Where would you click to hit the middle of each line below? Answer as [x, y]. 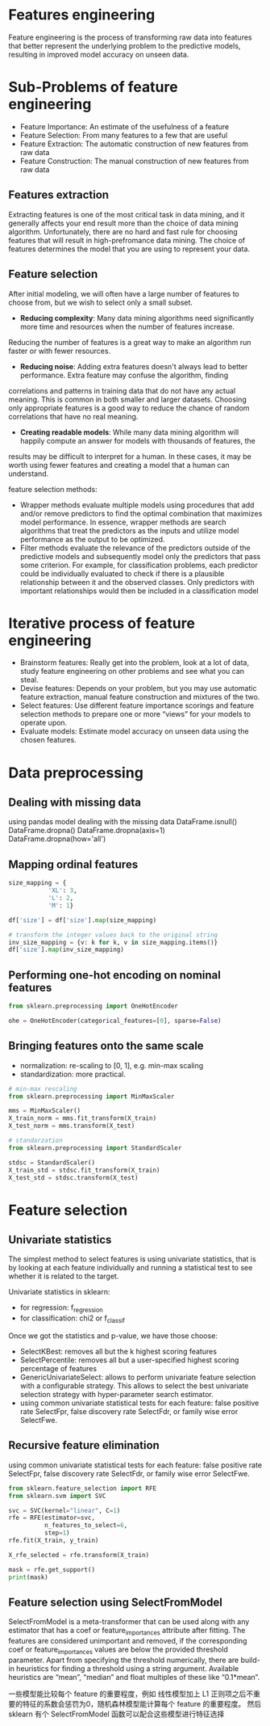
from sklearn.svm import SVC [57, 1496]
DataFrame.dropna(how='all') [57, 839]
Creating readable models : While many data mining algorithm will [129, 432]
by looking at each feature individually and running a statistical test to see [131, 1268]
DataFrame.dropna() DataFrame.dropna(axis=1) [87, 831]
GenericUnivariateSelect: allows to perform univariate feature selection [138, 1377]
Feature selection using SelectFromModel [116, 1602]
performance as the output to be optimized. [92, 539]
